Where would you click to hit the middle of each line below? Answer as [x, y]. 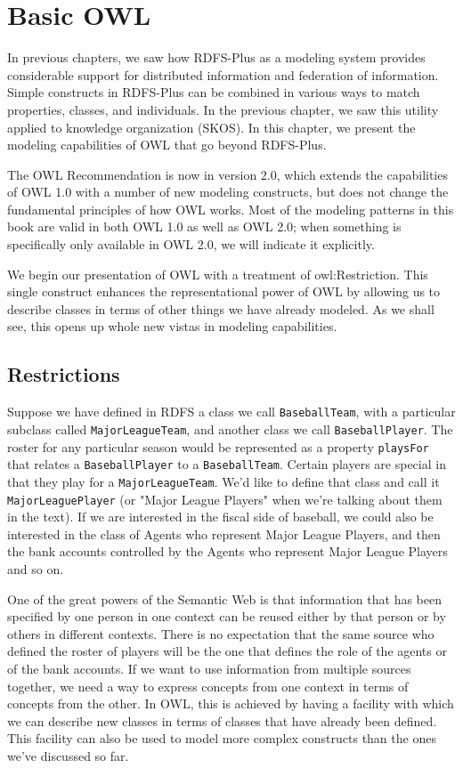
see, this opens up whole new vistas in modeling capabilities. [172, 326]
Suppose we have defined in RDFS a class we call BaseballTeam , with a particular [231, 412]
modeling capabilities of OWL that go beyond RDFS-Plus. [167, 145]
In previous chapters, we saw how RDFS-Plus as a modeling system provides [216, 57]
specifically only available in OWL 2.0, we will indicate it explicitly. [191, 244]
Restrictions [64, 374]
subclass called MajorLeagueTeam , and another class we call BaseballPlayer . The [230, 428]
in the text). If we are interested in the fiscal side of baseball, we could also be [220, 517]
